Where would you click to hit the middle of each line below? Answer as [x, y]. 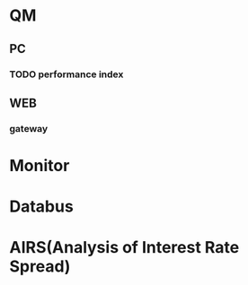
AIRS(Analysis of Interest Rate [124, 248]
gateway [29, 128]
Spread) [40, 267]
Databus [41, 207]
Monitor [40, 166]
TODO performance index [66, 74]
